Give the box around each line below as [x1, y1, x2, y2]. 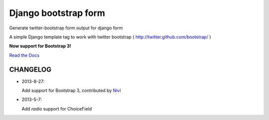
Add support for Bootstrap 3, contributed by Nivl [21, 88, 122, 94]
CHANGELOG [9, 65, 52, 74]
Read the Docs [9, 52, 40, 58]
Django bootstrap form [9, 7, 106, 18]
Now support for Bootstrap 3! [9, 43, 72, 49]
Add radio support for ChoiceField [21, 106, 92, 112]
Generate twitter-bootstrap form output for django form [9, 25, 123, 31]
